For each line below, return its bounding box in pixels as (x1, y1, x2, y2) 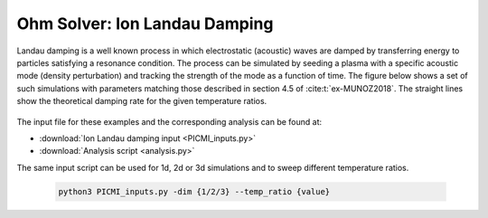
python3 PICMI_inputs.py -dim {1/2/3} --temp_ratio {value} (58, 186, 331, 196)
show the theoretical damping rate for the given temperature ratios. (16, 96, 267, 107)
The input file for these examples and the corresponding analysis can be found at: (16, 116, 323, 127)
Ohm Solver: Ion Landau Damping (16, 14, 274, 33)
